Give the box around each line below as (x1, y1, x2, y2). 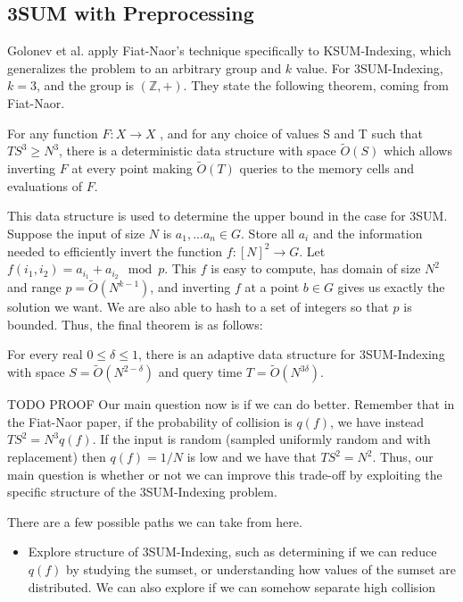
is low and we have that (186, 447, 317, 466)
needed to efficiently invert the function (7, 241, 223, 260)
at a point (244, 278, 300, 297)
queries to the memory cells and (239, 159, 414, 178)
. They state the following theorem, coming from (183, 76, 449, 95)
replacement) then (7, 447, 106, 466)
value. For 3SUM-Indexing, (295, 58, 443, 77)
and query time (158, 363, 243, 381)
